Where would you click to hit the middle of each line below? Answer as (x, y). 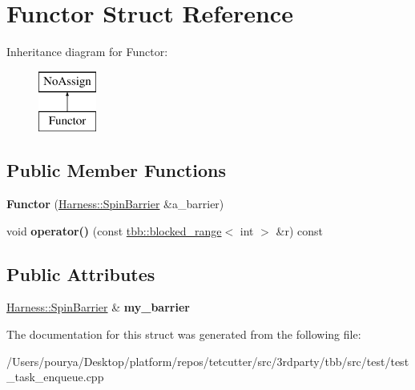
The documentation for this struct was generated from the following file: (184, 334)
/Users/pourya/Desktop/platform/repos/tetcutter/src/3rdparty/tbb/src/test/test (208, 361)
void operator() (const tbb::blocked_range (114, 230)
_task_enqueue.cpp (55, 377)
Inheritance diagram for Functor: (87, 52)
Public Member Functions (116, 170)
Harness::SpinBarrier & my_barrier (98, 307)
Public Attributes (81, 273)
